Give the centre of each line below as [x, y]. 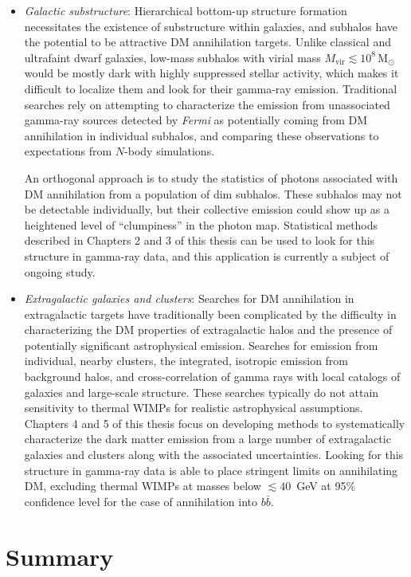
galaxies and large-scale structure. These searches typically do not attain [202, 392]
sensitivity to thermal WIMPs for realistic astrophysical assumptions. [194, 408]
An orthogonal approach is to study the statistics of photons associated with [211, 177]
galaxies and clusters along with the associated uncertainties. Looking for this [214, 455]
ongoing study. [60, 271]
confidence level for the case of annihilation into [141, 501]
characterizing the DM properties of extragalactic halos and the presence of [208, 330]
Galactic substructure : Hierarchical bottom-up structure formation [186, 10]
